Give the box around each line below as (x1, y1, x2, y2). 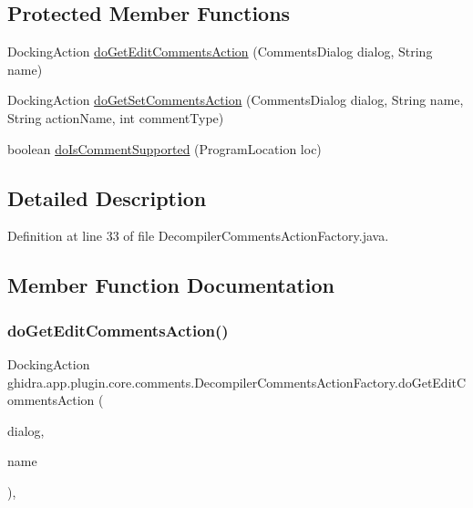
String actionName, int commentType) (7, 108, 224, 127)
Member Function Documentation (7, 271, 335, 299)
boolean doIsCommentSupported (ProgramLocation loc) (7, 139, 322, 158)
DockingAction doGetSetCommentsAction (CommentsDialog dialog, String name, (7, 90, 464, 109)
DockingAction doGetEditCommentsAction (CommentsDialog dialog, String (7, 42, 433, 61)
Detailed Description (7, 183, 207, 212)
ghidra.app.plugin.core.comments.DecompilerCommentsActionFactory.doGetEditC (7, 372, 467, 391)
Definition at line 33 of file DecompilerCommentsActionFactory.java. (7, 226, 389, 245)
